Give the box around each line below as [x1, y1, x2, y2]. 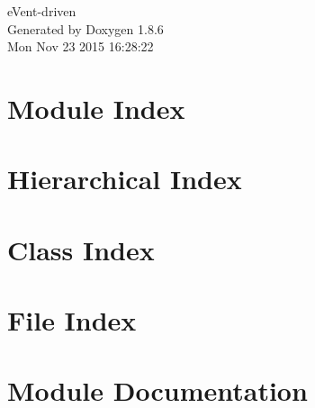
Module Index [7, 89, 185, 126]
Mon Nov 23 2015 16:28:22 [7, 37, 154, 56]
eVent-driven [7, 2, 76, 20]
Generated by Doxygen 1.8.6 [7, 19, 164, 38]
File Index [7, 302, 137, 339]
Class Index [7, 231, 155, 267]
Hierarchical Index [7, 160, 242, 197]
